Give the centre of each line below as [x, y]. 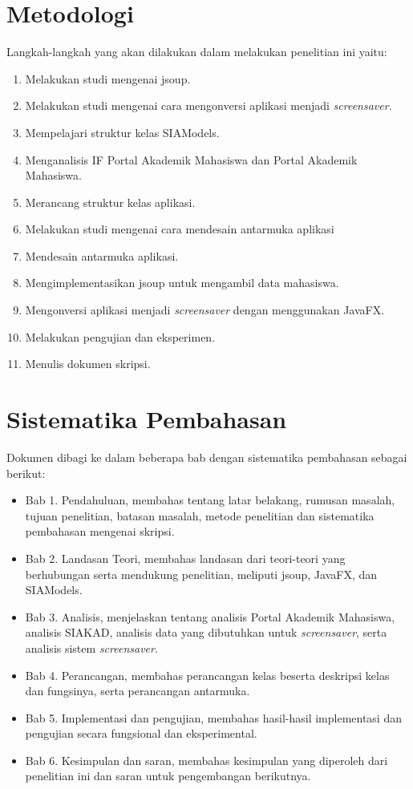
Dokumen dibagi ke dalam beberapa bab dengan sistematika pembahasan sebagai [207, 457]
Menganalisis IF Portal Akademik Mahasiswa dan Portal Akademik [191, 159]
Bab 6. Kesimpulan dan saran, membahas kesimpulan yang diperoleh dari [206, 760]
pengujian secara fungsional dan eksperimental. [141, 733]
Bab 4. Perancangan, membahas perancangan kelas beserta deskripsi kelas [207, 675]
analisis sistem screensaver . [91, 647]
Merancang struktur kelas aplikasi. [110, 202]
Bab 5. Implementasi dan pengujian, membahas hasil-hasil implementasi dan [213, 717]
